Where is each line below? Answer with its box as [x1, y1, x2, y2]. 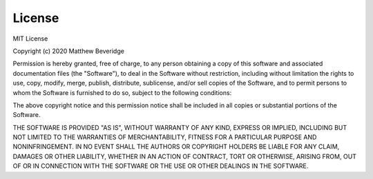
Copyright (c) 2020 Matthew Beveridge [12, 47, 124, 55]
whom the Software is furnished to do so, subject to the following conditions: [12, 88, 232, 96]
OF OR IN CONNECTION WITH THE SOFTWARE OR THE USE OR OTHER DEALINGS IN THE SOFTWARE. [12, 162, 309, 170]
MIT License [12, 34, 48, 43]
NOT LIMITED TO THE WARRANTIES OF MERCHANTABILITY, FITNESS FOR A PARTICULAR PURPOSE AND [12, 133, 317, 141]
